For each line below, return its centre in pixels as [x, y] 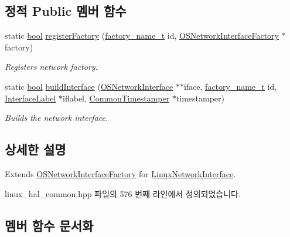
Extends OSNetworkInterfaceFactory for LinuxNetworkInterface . [120, 173]
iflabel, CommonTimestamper [116, 98]
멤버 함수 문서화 [49, 225]
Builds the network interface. [57, 118]
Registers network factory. [51, 67]
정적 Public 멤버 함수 [66, 11]
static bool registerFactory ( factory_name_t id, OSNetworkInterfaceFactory [142, 35]
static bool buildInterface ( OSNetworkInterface [89, 86]
